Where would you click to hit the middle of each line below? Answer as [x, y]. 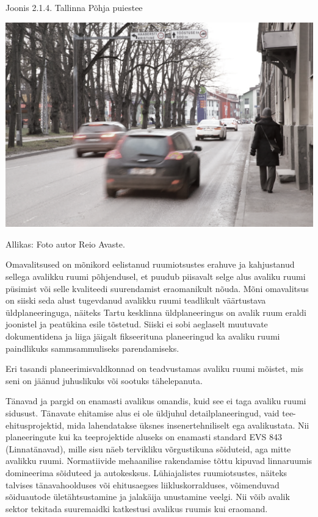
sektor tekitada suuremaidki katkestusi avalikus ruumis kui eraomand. [137, 508]
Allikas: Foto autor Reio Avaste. [65, 244]
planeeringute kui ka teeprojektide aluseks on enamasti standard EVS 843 [144, 437]
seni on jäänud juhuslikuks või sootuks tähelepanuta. [104, 380]
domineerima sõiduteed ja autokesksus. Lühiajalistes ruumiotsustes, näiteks [146, 472]
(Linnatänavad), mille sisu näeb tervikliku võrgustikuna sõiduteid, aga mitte [148, 448]
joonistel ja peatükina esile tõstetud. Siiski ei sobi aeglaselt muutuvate [137, 324]
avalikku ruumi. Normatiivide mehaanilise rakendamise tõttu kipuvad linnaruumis [159, 461]
